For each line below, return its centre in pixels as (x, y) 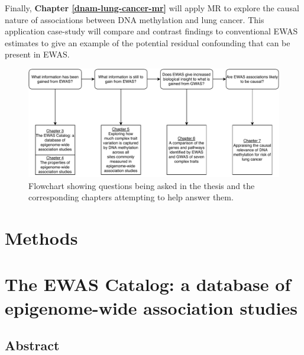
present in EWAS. (37, 54)
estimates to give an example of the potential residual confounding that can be (148, 42)
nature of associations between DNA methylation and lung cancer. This (135, 19)
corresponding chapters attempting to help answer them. (131, 197)
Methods (41, 237)
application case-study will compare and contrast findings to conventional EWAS (151, 31)
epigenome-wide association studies (151, 307)
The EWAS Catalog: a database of (148, 284)
